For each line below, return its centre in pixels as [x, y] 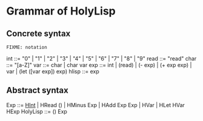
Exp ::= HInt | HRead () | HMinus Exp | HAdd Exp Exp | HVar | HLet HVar [95, 105]
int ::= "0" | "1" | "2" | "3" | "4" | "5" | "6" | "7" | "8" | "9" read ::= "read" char [101, 58]
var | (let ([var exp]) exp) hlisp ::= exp [53, 71]
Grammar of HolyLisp [61, 11]
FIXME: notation [27, 47]
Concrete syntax [38, 34]
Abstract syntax [37, 90]
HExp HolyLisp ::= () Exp [37, 111]
